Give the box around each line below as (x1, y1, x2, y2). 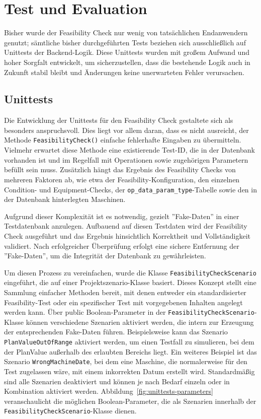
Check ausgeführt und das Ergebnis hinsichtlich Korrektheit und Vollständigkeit (4, 230, 251, 241)
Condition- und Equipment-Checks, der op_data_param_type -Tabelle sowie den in (4, 184, 257, 194)
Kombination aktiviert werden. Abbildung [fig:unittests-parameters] (4, 386, 213, 396)
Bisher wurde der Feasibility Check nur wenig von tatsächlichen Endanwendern (4, 27, 248, 38)
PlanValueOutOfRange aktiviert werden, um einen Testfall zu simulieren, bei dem (4, 336, 254, 347)
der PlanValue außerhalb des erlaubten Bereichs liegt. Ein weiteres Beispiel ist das (4, 346, 257, 357)
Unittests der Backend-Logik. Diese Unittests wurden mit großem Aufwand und (4, 47, 249, 57)
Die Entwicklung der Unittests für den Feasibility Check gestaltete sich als (4, 115, 233, 125)
